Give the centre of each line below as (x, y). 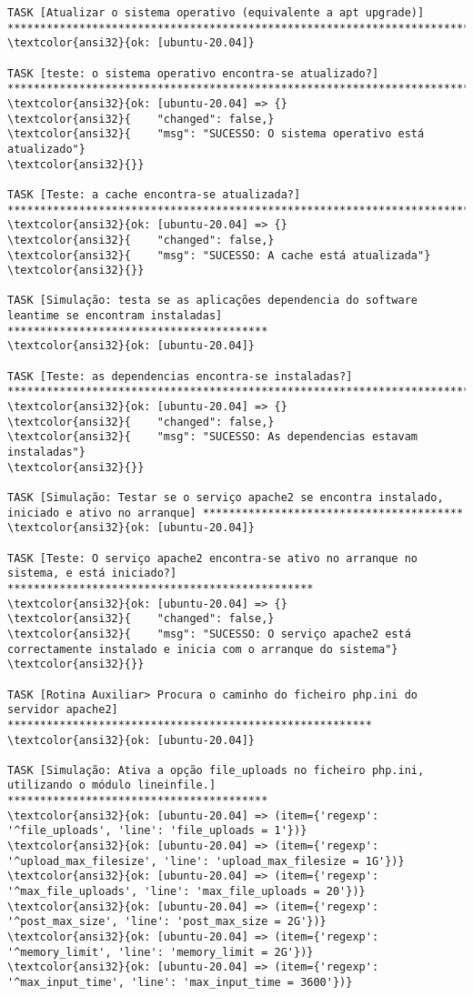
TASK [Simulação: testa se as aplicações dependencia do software (213, 301)
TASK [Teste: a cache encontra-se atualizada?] (154, 194)
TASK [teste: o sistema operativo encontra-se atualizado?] (193, 73)
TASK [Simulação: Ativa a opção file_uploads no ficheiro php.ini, (216, 770)
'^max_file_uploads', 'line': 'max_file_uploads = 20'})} (186, 892)
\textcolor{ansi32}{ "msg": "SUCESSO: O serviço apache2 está (209, 634)
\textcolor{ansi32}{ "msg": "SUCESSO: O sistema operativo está (216, 134)
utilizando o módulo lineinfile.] (112, 785)
